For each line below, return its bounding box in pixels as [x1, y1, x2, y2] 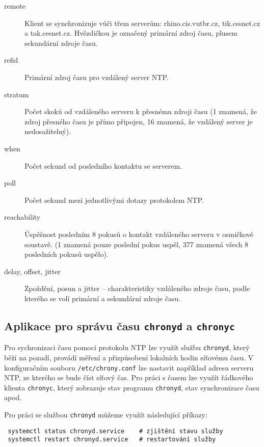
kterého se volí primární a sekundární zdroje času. [24, 293, 181, 303]
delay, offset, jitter [4, 266, 61, 276]
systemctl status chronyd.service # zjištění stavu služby [8, 427, 223, 435]
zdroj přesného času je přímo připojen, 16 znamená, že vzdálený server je [24, 116, 253, 126]
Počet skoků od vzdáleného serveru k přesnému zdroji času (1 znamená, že [24, 106, 257, 117]
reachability [4, 212, 41, 222]
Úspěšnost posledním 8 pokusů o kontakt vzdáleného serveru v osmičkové [24, 228, 253, 239]
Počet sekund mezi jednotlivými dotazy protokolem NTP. [24, 194, 204, 205]
